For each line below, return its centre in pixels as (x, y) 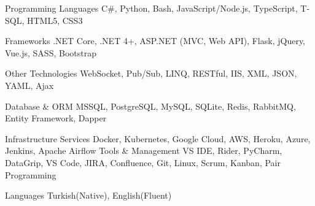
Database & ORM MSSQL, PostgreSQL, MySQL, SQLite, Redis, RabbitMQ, (150, 106)
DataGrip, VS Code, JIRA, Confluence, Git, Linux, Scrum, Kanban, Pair (143, 162)
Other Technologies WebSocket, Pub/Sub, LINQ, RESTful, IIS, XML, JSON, (151, 73)
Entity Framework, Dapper (56, 118)
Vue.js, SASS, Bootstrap (51, 52)
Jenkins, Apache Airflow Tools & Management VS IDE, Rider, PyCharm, (144, 151)
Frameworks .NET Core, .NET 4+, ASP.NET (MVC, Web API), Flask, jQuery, (155, 41)
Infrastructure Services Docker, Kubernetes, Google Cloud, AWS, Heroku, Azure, (158, 138)
